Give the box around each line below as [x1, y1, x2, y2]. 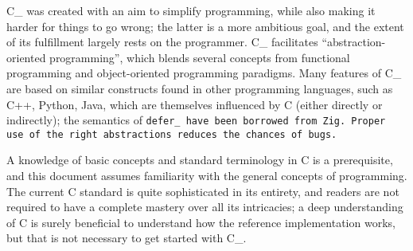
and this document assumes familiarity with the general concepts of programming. [6, 167, 407, 184]
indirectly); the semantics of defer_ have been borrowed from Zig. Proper [6, 112, 386, 128]
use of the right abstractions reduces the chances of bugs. [6, 128, 337, 140]
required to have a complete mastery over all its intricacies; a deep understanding [6, 198, 403, 215]
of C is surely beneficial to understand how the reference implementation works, [6, 214, 395, 230]
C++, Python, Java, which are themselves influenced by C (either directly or [6, 96, 383, 112]
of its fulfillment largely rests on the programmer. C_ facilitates [6, 33, 318, 50]
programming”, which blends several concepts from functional [49, 49, 350, 65]
